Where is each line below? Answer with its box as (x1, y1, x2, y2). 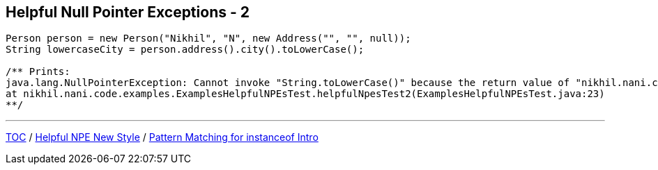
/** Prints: (6, 66, 70, 78)
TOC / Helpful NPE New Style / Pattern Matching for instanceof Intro (6, 131, 319, 144)
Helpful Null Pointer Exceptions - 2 (6, 3, 250, 21)
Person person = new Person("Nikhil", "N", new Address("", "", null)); (6, 33, 411, 44)
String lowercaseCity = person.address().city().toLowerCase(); (6, 44, 365, 56)
